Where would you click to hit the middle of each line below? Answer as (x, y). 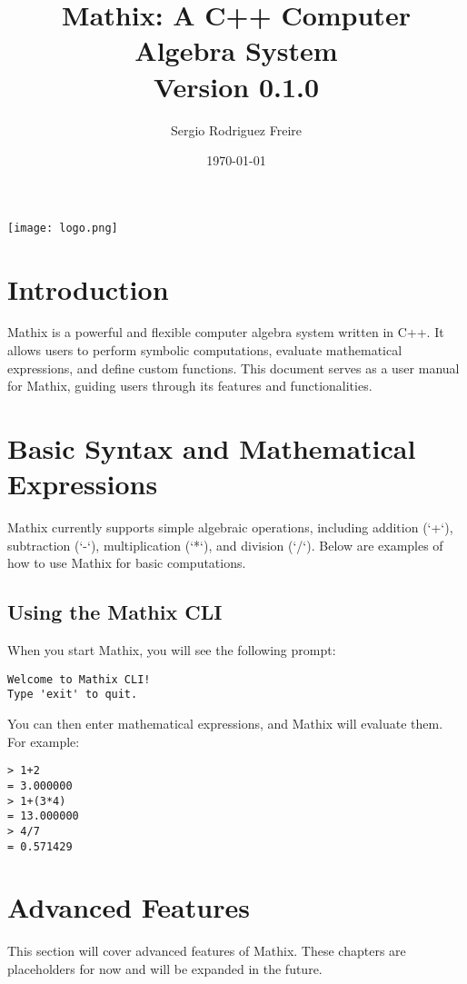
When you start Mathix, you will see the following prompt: (172, 650)
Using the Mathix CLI (115, 612)
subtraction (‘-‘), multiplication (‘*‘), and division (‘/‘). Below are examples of (225, 545)
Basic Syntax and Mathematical (212, 448)
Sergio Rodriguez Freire (236, 129)
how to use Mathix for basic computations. (127, 563)
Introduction (88, 288)
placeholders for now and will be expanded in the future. (165, 968)
